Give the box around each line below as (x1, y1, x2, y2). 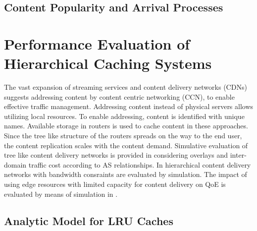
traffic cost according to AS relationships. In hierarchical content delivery (28, 159, 251, 170)
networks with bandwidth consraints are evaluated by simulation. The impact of (4, 169, 247, 179)
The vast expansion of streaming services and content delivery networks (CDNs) (4, 82, 247, 92)
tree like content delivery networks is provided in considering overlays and (4, 150, 228, 160)
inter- (230, 150, 247, 160)
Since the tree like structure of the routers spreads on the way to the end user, (4, 130, 242, 141)
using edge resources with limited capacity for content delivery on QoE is (4, 179, 226, 189)
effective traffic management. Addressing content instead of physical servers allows (4, 101, 254, 112)
